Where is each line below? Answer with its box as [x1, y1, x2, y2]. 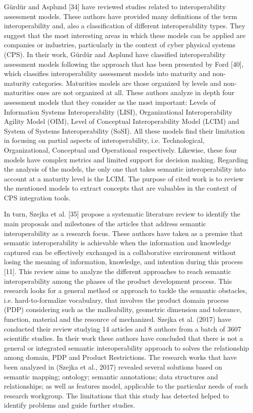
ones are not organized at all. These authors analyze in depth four [37, 87, 234, 98]
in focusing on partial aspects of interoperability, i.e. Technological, [4, 135, 205, 145]
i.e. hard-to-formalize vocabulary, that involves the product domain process [4, 295, 229, 305]
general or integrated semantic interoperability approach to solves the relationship [4, 342, 249, 353]
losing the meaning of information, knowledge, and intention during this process [4, 256, 243, 267]
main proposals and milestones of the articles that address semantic [4, 218, 207, 229]
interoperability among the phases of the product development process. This [4, 275, 232, 286]
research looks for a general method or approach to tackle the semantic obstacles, [4, 285, 247, 295]
